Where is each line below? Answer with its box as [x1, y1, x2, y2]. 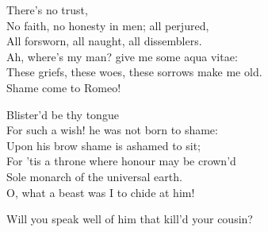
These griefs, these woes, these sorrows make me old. [6, 64, 262, 80]
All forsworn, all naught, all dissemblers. [6, 33, 202, 49]
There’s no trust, [6, 2, 88, 17]
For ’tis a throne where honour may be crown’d [6, 153, 236, 169]
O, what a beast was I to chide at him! [6, 184, 195, 200]
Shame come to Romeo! [6, 79, 121, 95]
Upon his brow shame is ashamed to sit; [6, 137, 201, 153]
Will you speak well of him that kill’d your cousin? [6, 211, 253, 227]
